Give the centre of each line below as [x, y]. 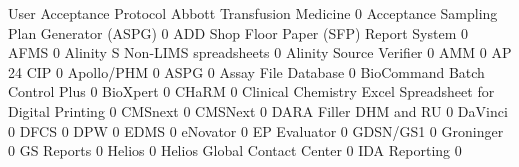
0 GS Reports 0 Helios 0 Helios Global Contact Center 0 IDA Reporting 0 [235, 150]
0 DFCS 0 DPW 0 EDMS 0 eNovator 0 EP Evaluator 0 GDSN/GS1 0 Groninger [256, 130]
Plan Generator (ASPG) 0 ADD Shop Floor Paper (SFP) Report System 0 [238, 32]
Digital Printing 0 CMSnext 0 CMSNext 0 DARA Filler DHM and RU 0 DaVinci [258, 110]
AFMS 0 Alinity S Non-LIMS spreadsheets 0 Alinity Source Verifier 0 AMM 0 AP [260, 52]
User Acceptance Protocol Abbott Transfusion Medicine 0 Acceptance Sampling [253, 13]
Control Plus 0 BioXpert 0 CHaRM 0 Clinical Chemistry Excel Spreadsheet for [251, 91]
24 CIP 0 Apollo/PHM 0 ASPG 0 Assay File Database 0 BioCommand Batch [246, 71]
